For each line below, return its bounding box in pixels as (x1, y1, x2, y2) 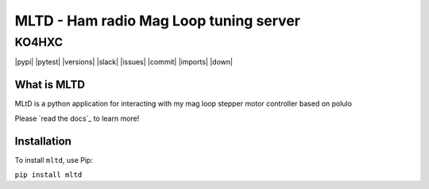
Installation (14, 134, 71, 148)
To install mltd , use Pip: (14, 155, 93, 164)
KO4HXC (14, 35, 64, 49)
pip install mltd (14, 170, 83, 179)
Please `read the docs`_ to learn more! (14, 114, 140, 123)
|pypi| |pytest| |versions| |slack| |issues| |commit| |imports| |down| (14, 57, 234, 67)
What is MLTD (14, 78, 85, 91)
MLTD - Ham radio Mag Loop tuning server (14, 12, 301, 29)
